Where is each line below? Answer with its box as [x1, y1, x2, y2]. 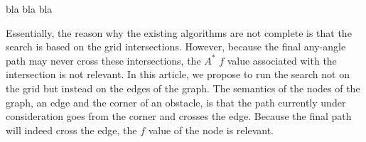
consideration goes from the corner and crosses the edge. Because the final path [6, 109, 352, 124]
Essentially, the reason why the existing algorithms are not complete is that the [6, 25, 352, 40]
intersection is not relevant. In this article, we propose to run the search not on [6, 67, 350, 82]
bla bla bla [6, 1, 53, 16]
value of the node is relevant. [148, 122, 274, 137]
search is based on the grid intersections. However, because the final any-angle [6, 39, 346, 54]
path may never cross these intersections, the [6, 53, 201, 67]
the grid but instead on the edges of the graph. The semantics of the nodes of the [6, 80, 360, 95]
